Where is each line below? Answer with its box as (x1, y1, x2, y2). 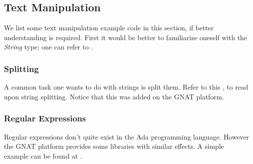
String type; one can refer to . (4, 42, 93, 52)
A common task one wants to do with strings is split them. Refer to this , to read (4, 82, 248, 92)
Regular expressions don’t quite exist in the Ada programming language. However (4, 131, 249, 141)
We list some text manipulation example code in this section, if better (4, 23, 214, 33)
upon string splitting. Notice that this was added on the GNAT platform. (4, 91, 224, 101)
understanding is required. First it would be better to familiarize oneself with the (4, 32, 247, 42)
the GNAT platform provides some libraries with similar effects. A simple (4, 141, 224, 151)
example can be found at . (4, 150, 82, 161)
